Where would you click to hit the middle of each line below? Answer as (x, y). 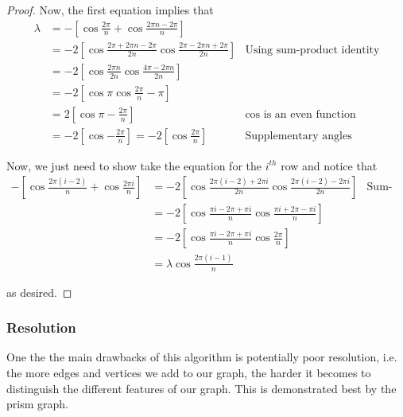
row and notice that (329, 165)
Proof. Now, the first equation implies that (110, 10)
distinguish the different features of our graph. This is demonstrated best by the (201, 388)
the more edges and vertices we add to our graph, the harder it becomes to (189, 373)
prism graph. (37, 404)
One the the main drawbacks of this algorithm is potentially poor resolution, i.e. (202, 357)
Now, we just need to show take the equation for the (134, 165)
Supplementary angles (298, 136)
